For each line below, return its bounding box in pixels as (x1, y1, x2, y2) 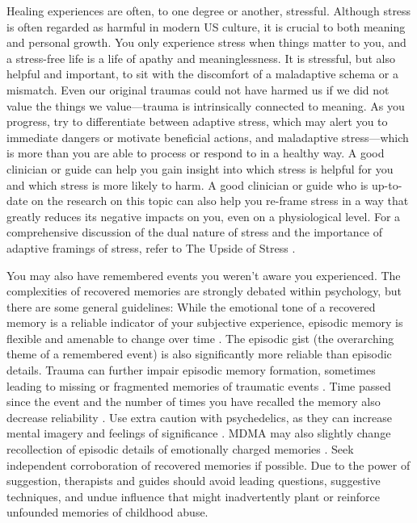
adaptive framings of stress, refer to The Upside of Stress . (6, 239, 296, 256)
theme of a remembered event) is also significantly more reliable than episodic (6, 345, 392, 362)
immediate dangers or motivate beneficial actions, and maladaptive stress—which (6, 128, 409, 145)
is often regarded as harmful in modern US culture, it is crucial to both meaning (6, 18, 406, 35)
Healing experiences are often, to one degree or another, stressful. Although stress (6, 2, 411, 19)
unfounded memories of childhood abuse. (6, 504, 208, 521)
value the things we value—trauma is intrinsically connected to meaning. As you (6, 97, 405, 114)
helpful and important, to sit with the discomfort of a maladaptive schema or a (6, 65, 398, 82)
